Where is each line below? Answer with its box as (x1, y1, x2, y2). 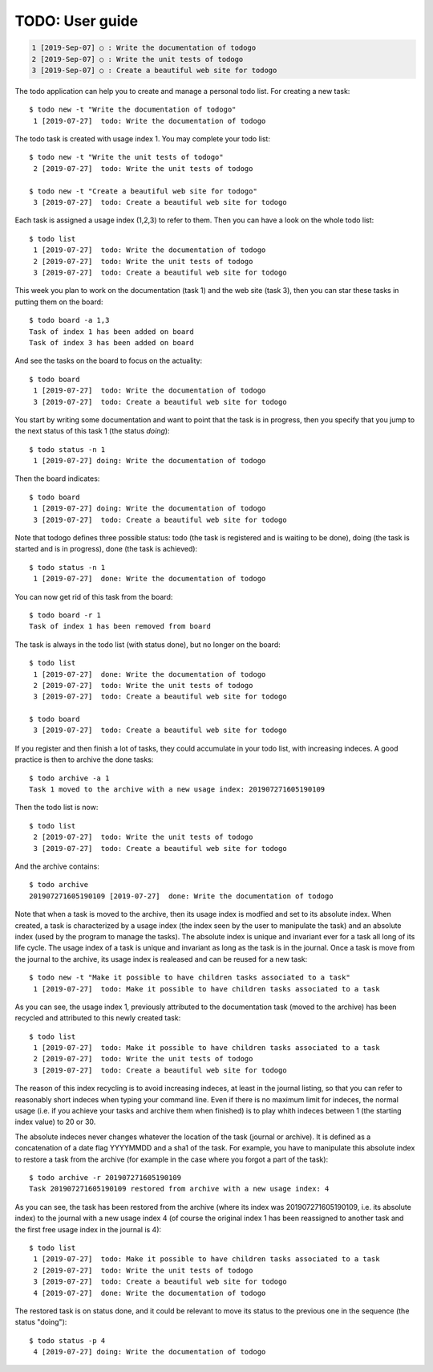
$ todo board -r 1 (29, 610, 102, 620)
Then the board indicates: (14, 474, 100, 483)
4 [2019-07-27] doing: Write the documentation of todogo (33, 1347, 266, 1357)
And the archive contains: (14, 861, 99, 871)
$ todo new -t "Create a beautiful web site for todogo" (29, 186, 258, 196)
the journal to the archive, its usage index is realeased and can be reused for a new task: (14, 954, 308, 963)
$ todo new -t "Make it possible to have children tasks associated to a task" (29, 973, 350, 983)
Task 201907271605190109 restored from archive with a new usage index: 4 (29, 1184, 330, 1194)
